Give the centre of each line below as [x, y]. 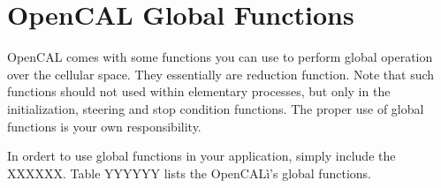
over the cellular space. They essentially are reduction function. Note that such [221, 74]
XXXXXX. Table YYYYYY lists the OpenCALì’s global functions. [189, 173]
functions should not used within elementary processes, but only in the [199, 91]
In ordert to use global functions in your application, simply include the [201, 156]
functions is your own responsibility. [104, 126]
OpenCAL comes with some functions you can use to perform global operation [220, 57]
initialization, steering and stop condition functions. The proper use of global [216, 108]
